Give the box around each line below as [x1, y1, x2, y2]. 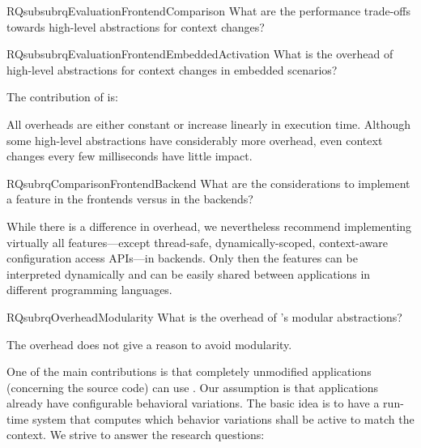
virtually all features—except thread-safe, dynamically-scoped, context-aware [6, 233, 388, 250]
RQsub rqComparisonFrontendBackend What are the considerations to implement [6, 174, 410, 191]
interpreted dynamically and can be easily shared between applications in [6, 265, 371, 282]
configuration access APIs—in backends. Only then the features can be [6, 250, 358, 267]
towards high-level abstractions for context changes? [6, 18, 265, 35]
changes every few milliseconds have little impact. [6, 147, 253, 164]
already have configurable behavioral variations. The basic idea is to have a [6, 395, 380, 412]
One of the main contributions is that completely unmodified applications [6, 363, 372, 380]
